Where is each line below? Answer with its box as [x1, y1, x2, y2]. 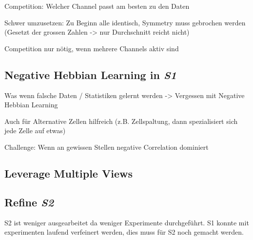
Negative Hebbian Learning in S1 [4, 67, 176, 82]
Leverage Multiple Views [4, 165, 133, 180]
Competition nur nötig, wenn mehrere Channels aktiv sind [4, 43, 179, 53]
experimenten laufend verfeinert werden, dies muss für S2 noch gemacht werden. [4, 227, 244, 237]
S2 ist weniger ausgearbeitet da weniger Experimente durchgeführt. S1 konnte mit [4, 217, 249, 227]
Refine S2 [4, 194, 54, 209]
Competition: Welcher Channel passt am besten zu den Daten [4, 1, 190, 11]
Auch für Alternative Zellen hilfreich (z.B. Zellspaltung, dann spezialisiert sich [4, 116, 238, 126]
